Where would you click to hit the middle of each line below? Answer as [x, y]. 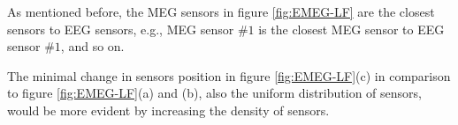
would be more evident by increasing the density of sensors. [168, 110]
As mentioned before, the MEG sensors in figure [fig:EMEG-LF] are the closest [221, 11]
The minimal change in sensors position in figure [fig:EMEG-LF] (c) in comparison [229, 75]
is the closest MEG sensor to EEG [351, 29]
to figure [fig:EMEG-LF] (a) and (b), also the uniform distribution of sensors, [214, 93]
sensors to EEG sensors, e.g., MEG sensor [121, 29]
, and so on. [92, 46]
